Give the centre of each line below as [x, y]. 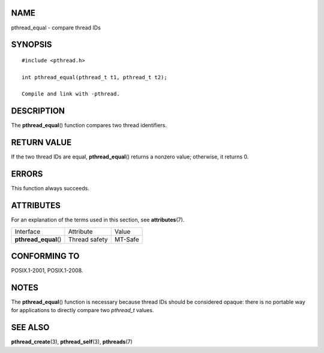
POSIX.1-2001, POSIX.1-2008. [47, 271]
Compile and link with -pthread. [71, 94]
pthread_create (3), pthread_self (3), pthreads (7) [72, 342]
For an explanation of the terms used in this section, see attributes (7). [98, 220]
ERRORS [27, 174]
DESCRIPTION [38, 111]
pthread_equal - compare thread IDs [56, 28]
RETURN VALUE [41, 143]
